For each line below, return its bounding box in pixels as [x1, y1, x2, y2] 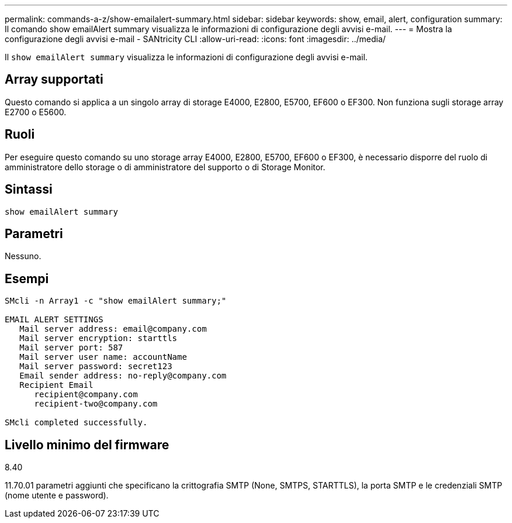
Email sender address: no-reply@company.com [19, 371, 227, 381]
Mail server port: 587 [19, 343, 123, 353]
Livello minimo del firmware [5, 437, 169, 452]
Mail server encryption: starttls [19, 333, 178, 343]
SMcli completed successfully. [5, 418, 148, 428]
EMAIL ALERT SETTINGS [5, 315, 103, 325]
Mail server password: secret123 [19, 362, 172, 371]
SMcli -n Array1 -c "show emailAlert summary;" [5, 296, 227, 306]
